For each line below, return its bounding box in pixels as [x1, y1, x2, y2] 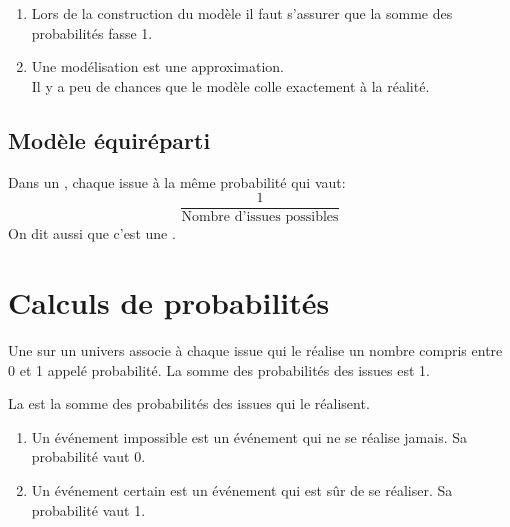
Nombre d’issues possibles [181, 210, 339, 225]
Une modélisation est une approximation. [31, 56, 285, 77]
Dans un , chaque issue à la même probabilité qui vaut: [8, 171, 346, 192]
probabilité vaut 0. [31, 446, 146, 467]
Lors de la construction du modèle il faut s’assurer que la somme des [31, 3, 453, 23]
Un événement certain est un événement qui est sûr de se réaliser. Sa [31, 479, 453, 500]
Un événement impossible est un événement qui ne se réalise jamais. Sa [31, 426, 467, 447]
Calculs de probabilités [8, 282, 330, 323]
